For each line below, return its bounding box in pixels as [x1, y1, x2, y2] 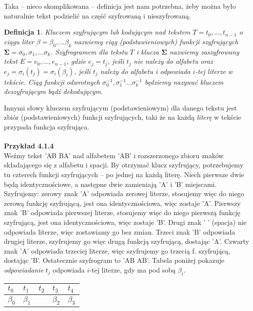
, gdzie [66, 56, 86, 66]
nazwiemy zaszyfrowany [169, 46, 239, 56]
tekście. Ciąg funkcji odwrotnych [4, 76, 100, 87]
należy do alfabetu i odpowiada [100, 66, 191, 76]
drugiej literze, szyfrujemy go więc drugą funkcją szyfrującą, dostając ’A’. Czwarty [4, 236, 249, 246]
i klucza [136, 46, 159, 56]
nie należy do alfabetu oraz [134, 56, 213, 66]
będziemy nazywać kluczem [144, 76, 224, 87]
